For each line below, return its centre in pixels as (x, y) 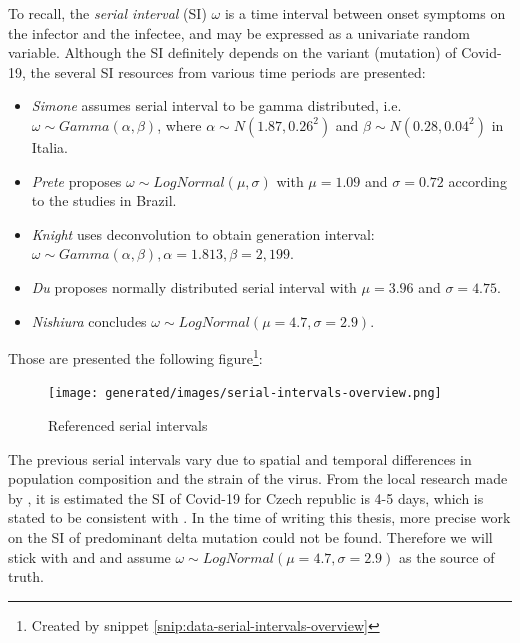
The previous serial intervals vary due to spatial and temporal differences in (240, 458)
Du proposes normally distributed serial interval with (194, 286)
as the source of (446, 556)
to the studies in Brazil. (104, 200)
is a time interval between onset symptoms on (365, 13)
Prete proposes (76, 180)
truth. (26, 576)
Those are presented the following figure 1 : (135, 356)
